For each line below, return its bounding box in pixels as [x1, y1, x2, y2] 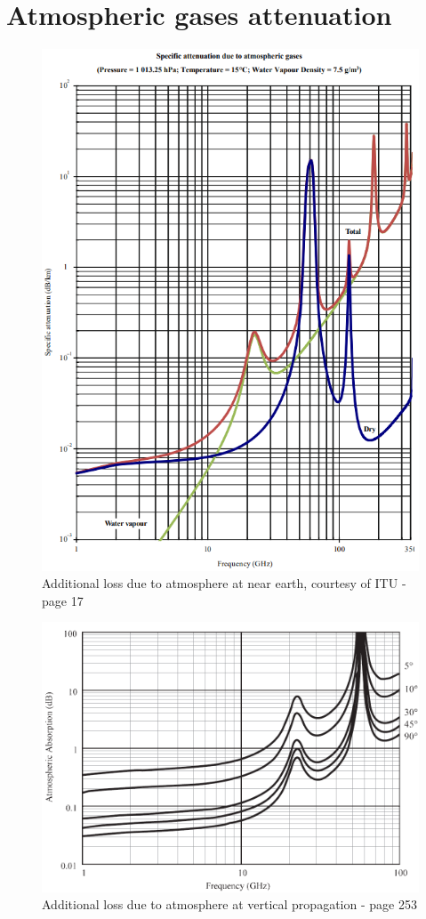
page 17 [42, 591, 84, 609]
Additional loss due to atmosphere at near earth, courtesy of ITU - [42, 574, 406, 593]
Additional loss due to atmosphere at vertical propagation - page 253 [42, 895, 417, 914]
